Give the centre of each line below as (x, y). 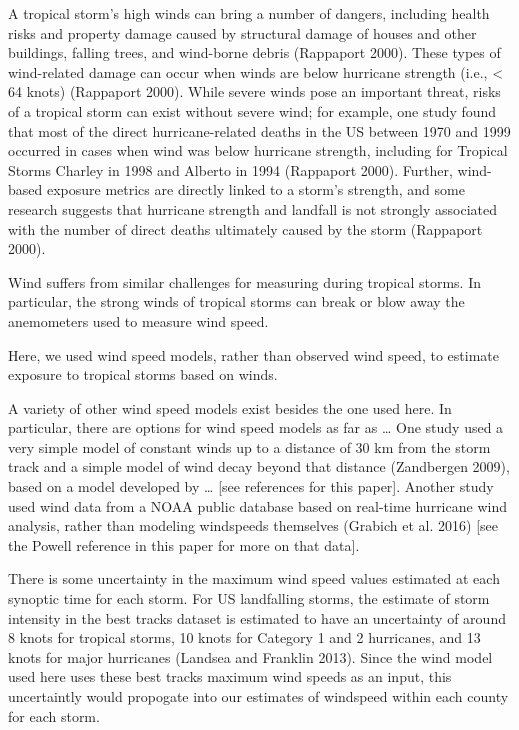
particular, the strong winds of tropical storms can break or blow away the (236, 301)
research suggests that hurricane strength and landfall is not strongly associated (252, 208)
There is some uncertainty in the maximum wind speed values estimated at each (254, 578)
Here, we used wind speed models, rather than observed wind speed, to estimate (253, 354)
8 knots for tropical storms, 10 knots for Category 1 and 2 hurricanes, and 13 (244, 637)
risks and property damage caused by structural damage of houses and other (242, 32)
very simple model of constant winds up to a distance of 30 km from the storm (249, 446)
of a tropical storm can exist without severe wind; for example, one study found (252, 110)
